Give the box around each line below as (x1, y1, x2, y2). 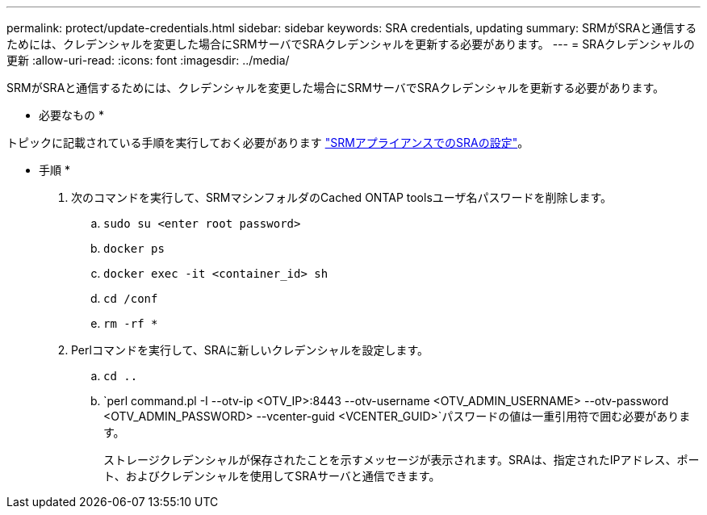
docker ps (103, 242, 165, 255)
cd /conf (103, 292, 158, 305)
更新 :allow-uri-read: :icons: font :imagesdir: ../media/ (6, 53, 290, 67)
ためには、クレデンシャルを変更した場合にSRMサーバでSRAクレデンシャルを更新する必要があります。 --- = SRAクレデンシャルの (6, 37, 695, 51)
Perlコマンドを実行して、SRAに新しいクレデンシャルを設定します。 (71, 343, 429, 357)
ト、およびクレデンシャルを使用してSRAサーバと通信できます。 (103, 469, 441, 483)
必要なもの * (39, 108, 104, 122)
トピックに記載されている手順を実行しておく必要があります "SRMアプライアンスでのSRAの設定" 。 (6, 136, 529, 149)
